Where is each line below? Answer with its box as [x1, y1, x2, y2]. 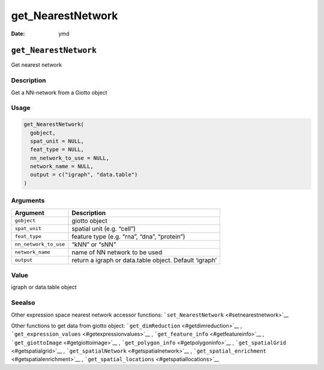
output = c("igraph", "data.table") [30, 171, 138, 178]
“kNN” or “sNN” [71, 240, 116, 249]
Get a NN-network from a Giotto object [11, 89, 107, 96]
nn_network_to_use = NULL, [30, 154, 110, 162]
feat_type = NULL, [30, 146, 84, 153]
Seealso [11, 299, 35, 307]
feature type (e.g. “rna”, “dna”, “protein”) [71, 232, 185, 240]
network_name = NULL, [30, 163, 94, 170]
